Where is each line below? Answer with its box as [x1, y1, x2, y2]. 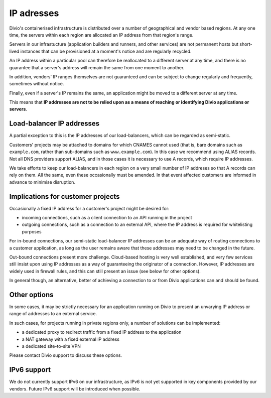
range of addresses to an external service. [9, 311, 97, 317]
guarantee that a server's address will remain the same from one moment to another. [9, 64, 185, 70]
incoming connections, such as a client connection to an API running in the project [22, 215, 192, 220]
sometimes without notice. [9, 81, 64, 87]
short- [239, 41, 253, 47]
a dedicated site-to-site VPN [22, 343, 81, 349]
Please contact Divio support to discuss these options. [9, 352, 122, 358]
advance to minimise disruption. [9, 179, 75, 185]
